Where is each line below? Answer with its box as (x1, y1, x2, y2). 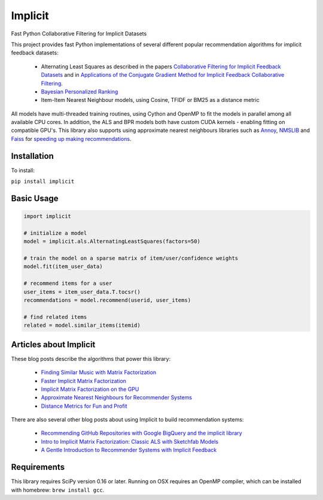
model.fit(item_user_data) (23, 263, 103, 270)
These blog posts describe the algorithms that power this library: (11, 355, 170, 362)
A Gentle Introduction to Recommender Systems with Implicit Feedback (41, 447, 217, 454)
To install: (11, 167, 35, 174)
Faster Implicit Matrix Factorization (41, 377, 127, 384)
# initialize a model (23, 230, 87, 236)
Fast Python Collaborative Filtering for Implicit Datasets (11, 30, 147, 37)
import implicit (23, 213, 72, 220)
